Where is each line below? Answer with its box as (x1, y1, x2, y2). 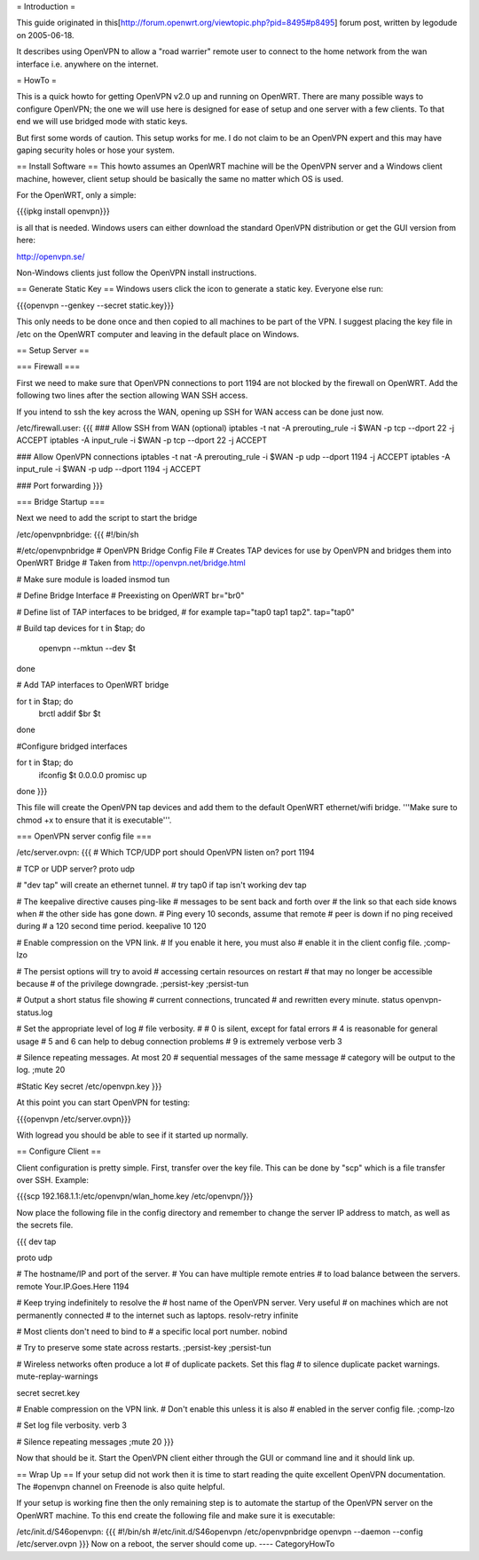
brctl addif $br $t (38, 708, 101, 719)
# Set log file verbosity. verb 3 (16, 1420, 128, 1430)
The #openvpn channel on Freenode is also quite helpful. (16, 1481, 225, 1492)
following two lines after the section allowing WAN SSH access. (16, 390, 248, 401)
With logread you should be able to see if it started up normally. (16, 1130, 248, 1140)
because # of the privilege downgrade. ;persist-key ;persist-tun (16, 979, 248, 989)
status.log (16, 1007, 53, 1018)
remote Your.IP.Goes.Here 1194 (16, 1280, 130, 1291)
